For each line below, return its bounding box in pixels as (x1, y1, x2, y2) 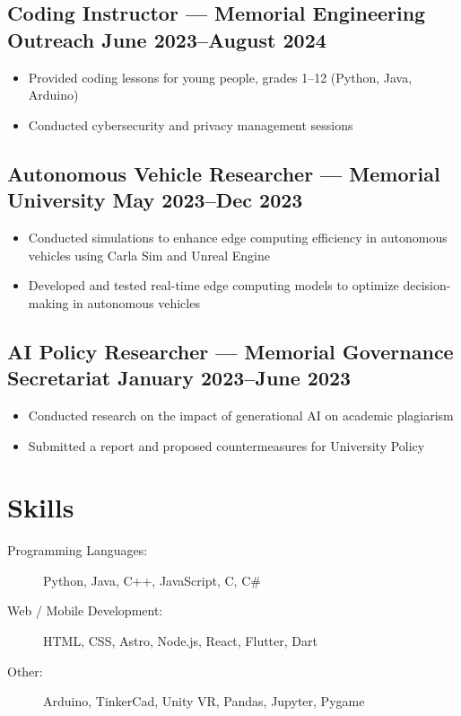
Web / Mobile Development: (7, 601, 163, 620)
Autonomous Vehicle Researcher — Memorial (7, 159, 440, 187)
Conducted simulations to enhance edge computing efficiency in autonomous (28, 227, 448, 246)
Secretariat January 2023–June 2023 (7, 364, 352, 392)
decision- (403, 276, 451, 295)
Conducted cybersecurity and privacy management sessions (28, 115, 353, 134)
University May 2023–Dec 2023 (7, 186, 303, 214)
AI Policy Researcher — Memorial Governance (7, 337, 454, 365)
